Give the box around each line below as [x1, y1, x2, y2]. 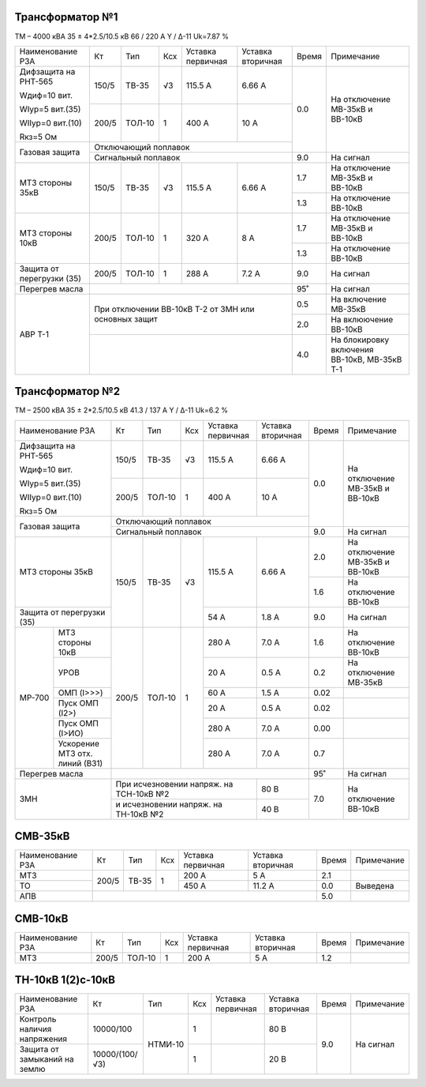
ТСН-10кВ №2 [115, 788, 170, 799]
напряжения [19, 1033, 67, 1044]
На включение [331, 293, 387, 304]
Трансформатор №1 [14, 10, 118, 24]
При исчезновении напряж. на [115, 778, 234, 789]
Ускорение [58, 738, 100, 749]
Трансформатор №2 [14, 385, 121, 398]
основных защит [94, 314, 158, 325]
